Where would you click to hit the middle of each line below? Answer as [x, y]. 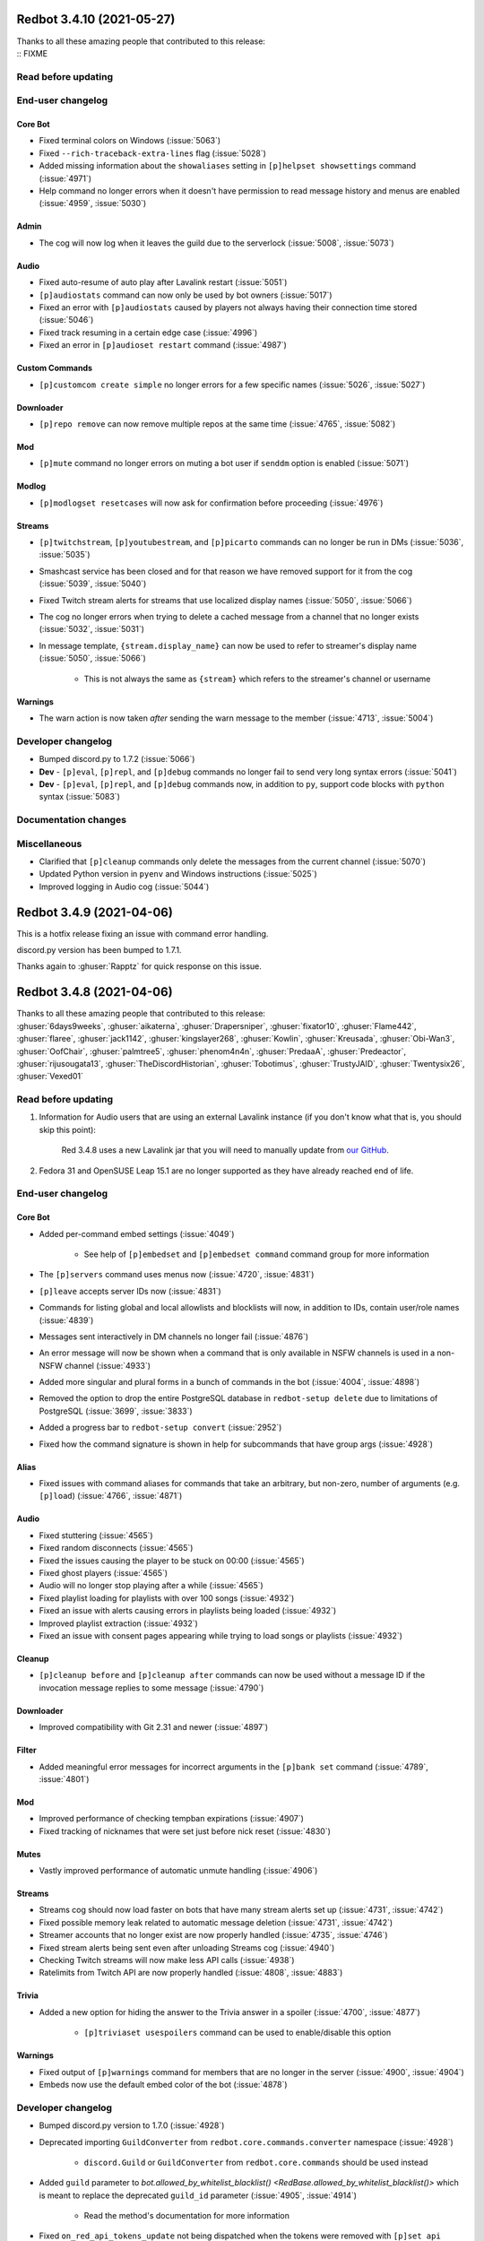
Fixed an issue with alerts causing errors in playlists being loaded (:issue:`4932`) [188, 1611]
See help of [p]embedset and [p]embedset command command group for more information [257, 1254]
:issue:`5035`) [65, 555]
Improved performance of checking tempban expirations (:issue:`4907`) [172, 1819]
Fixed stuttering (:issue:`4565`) [96, 1535]
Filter [27, 1750]
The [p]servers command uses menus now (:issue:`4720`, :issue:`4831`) [177, 1275]
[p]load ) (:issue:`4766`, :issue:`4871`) [111, 1496]
